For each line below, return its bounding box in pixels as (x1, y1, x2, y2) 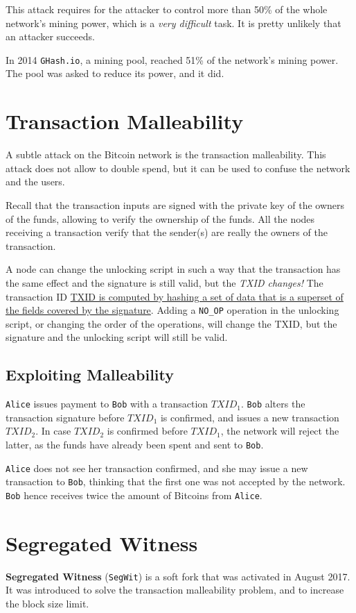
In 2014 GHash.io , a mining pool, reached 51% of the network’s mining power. (6, 52, 339, 67)
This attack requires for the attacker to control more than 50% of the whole (6, 2, 328, 16)
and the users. (6, 174, 65, 189)
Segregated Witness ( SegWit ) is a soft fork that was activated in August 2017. (6, 569, 350, 583)
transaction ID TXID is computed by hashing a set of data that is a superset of (6, 289, 344, 303)
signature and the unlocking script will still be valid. (6, 330, 228, 344)
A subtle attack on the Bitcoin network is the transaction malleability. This (6, 147, 326, 162)
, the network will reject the (220, 423, 339, 438)
